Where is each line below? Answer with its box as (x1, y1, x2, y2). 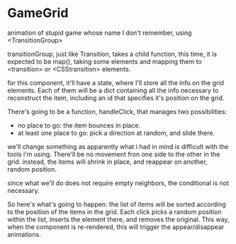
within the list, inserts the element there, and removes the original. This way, (7, 215, 230, 223)
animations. (7, 230, 41, 238)
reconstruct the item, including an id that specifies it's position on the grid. (7, 94, 225, 102)
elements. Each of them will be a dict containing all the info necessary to (7, 86, 219, 94)
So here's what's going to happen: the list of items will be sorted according (7, 200, 227, 209)
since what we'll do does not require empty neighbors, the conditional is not (7, 179, 229, 187)
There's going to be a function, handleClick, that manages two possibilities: (7, 107, 227, 116)
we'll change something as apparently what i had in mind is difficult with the (7, 142, 229, 150)
